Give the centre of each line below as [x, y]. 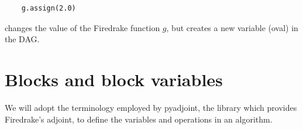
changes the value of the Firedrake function [82, 27]
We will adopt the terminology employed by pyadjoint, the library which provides [151, 107]
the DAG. [22, 39]
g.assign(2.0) [49, 8]
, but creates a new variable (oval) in [232, 27]
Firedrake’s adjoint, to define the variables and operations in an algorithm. [139, 119]
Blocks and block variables [114, 79]
